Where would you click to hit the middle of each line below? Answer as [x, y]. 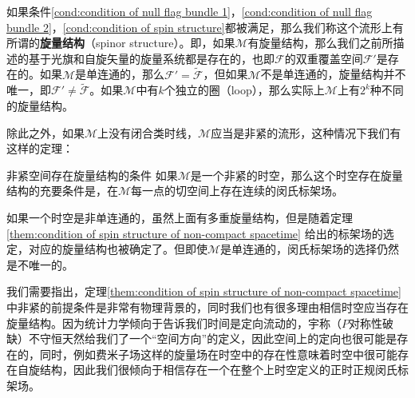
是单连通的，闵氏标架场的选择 [299, 249]
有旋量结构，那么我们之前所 [320, 43]
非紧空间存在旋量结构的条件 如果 [92, 175]
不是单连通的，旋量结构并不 [333, 74]
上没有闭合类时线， [148, 132]
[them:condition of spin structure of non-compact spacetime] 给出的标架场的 [195, 233]
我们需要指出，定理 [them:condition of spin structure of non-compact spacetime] [204, 291]
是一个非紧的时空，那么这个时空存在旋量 [296, 175]
